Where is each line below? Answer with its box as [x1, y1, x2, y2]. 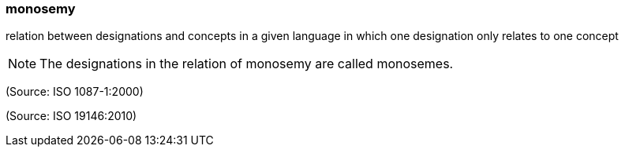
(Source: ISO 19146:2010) [6, 109, 137, 123]
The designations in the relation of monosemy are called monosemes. [39, 56, 454, 72]
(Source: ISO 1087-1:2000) [6, 85, 144, 99]
